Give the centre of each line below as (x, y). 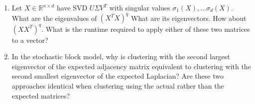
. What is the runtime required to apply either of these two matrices (146, 29)
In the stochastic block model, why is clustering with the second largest (121, 56)
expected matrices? (41, 95)
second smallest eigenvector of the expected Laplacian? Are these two (118, 76)
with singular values (140, 7)
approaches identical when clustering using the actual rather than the (118, 85)
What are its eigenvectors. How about (189, 18)
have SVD (72, 7)
